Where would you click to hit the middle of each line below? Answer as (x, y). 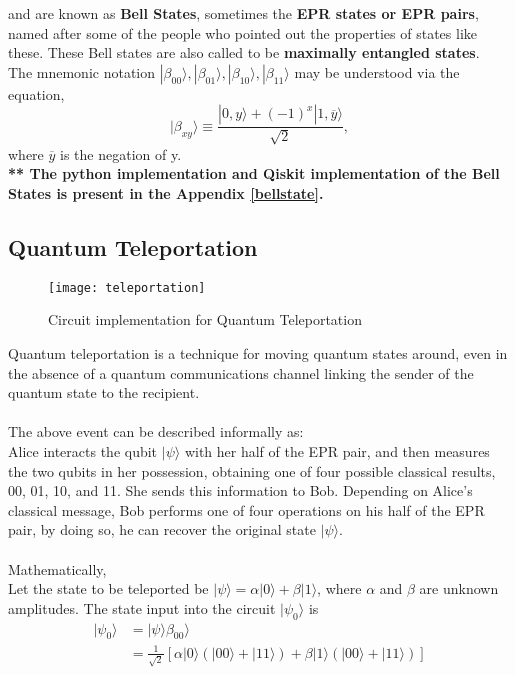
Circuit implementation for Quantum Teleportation (205, 319)
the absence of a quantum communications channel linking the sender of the (241, 372)
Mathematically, (57, 568)
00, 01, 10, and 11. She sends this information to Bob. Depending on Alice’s (240, 490)
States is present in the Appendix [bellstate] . (166, 192)
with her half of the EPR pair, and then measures (337, 451)
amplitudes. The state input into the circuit (142, 607)
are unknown (459, 588)
